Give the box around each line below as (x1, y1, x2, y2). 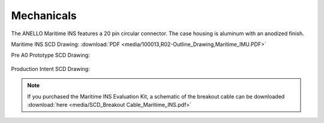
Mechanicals (11, 9, 77, 22)
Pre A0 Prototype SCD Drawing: (11, 51, 90, 59)
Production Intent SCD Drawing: (11, 65, 90, 72)
